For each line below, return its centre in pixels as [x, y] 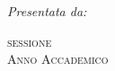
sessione [30, 41]
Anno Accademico [58, 59]
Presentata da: [47, 11]
